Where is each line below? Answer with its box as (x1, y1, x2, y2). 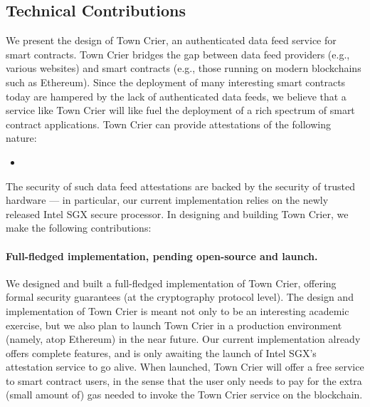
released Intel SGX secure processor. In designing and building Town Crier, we (6, 206, 349, 221)
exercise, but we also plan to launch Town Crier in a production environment (6, 317, 342, 332)
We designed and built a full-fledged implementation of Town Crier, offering (6, 275, 337, 290)
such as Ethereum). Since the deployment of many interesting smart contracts (6, 74, 346, 89)
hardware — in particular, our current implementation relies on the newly (6, 192, 329, 207)
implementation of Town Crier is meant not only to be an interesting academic (6, 303, 349, 318)
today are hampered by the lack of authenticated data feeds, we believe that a (6, 88, 347, 103)
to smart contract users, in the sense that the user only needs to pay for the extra (6, 373, 362, 388)
